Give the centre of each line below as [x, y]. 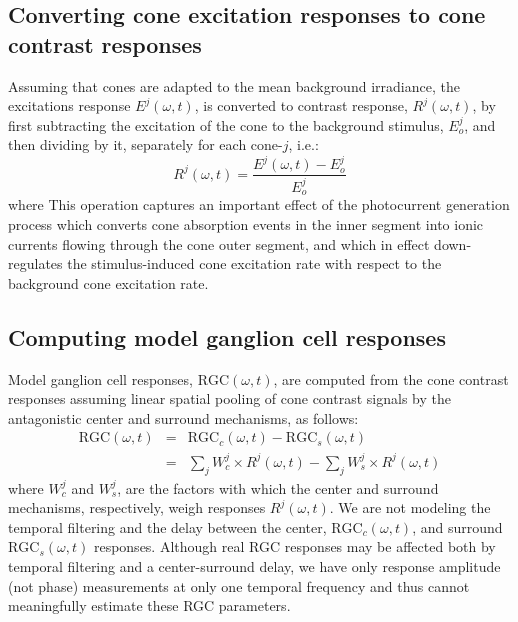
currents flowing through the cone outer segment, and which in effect [219, 243]
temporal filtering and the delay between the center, [167, 526]
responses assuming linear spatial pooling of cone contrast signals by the [229, 398]
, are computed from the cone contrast [391, 378]
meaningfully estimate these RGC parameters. [149, 605]
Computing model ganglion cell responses [227, 336]
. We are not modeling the [410, 507]
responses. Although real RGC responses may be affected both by [294, 546]
